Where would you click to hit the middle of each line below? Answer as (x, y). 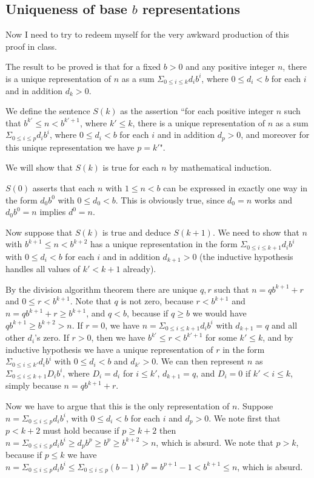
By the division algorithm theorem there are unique (102, 289)
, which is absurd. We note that (215, 442)
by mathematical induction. (221, 167)
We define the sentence (48, 111)
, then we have (118, 337)
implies (53, 212)
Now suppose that (39, 232)
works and (273, 200)
